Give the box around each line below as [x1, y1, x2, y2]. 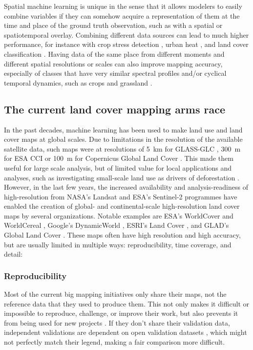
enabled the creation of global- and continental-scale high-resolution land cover [4, 201, 240, 211]
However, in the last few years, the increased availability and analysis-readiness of [4, 182, 248, 192]
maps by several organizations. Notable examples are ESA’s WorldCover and [4, 210, 233, 220]
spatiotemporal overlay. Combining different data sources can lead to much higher [4, 29, 249, 40]
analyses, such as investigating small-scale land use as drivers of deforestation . [4, 172, 239, 182]
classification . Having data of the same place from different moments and [4, 48, 225, 59]
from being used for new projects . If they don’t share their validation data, [4, 317, 230, 328]
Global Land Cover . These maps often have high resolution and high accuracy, [4, 230, 241, 240]
